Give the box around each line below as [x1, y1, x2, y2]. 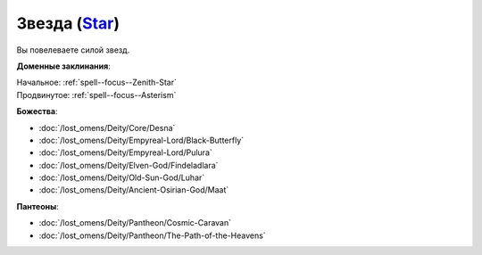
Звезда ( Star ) [16, 13, 120, 33]
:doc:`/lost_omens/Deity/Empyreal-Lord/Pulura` [38, 147, 213, 158]
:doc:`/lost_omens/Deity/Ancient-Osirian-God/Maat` [38, 185, 229, 195]
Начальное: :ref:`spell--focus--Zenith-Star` [16, 77, 178, 88]
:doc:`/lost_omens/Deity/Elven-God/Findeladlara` [38, 160, 219, 170]
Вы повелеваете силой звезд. [16, 45, 130, 55]
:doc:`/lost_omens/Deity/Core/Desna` [38, 122, 176, 133]
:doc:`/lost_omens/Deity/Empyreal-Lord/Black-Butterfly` [38, 135, 245, 145]
